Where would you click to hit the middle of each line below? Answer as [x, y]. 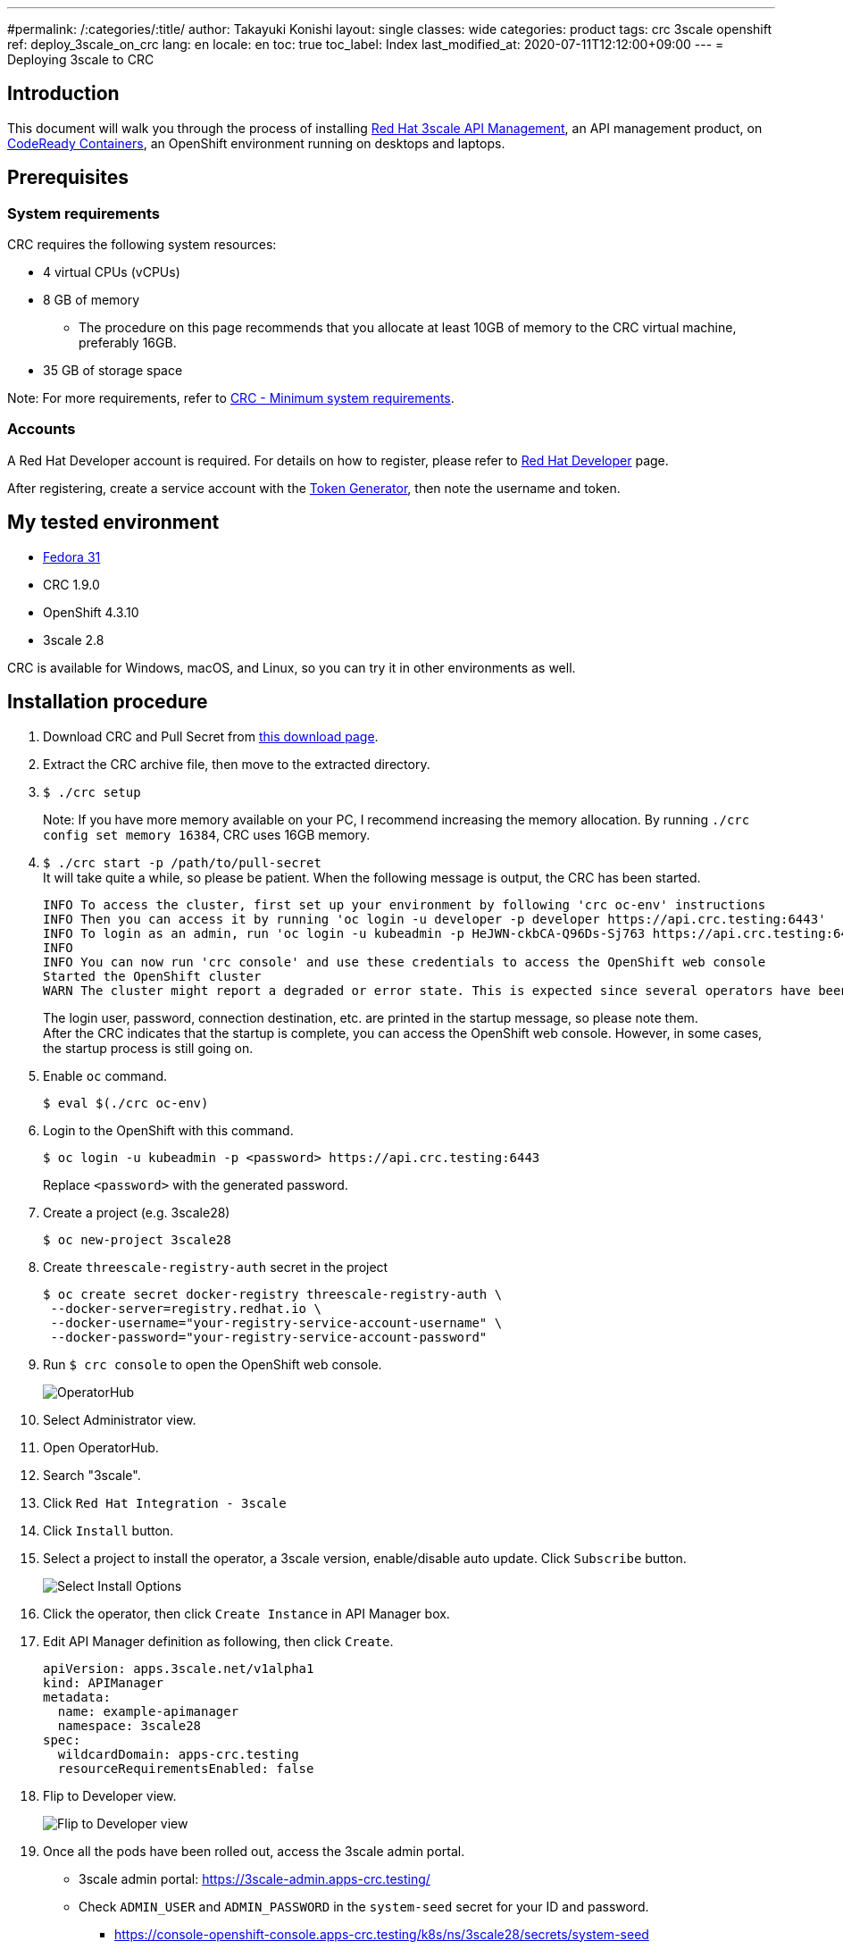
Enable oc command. [105, 1075]
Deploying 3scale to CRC [81, 59]
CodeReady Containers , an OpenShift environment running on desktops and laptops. [256, 143]
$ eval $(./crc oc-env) [126, 1103]
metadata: [77, 1697]
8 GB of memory [92, 300]
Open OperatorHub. [101, 1447]
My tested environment [113, 523]
